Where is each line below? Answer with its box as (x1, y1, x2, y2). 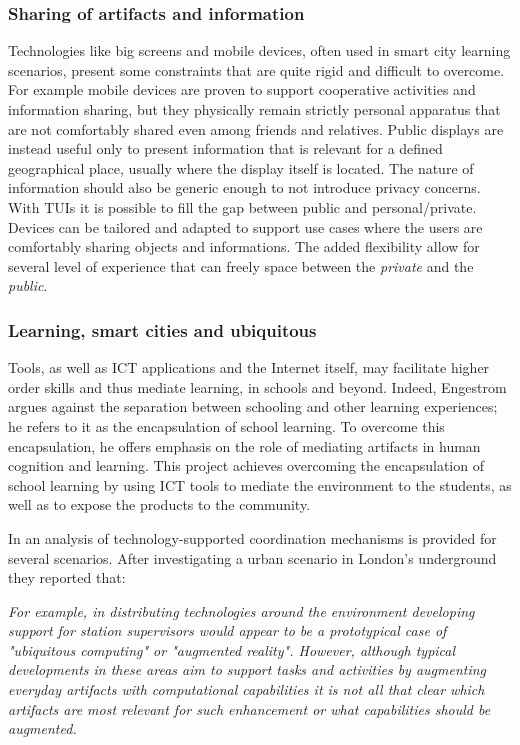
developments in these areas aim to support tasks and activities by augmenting (8, 659, 487, 680)
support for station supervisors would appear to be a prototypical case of (8, 620, 447, 641)
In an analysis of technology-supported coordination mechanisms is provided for (8, 527, 497, 548)
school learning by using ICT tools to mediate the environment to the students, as (8, 474, 512, 495)
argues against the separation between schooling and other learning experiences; (8, 396, 498, 417)
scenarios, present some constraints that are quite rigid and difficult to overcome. (8, 59, 505, 80)
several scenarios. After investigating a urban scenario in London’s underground (8, 547, 497, 568)
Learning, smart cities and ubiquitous (8, 317, 317, 342)
